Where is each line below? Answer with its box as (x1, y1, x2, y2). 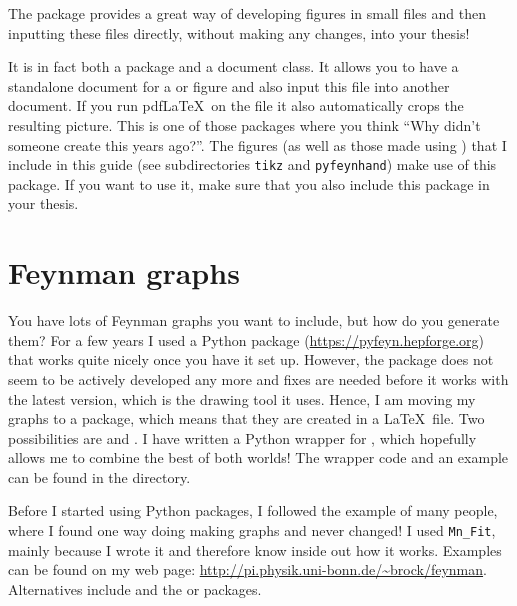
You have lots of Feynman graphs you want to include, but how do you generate (8, 310, 500, 331)
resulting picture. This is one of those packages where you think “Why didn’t (8, 114, 481, 135)
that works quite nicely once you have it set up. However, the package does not (8, 349, 494, 370)
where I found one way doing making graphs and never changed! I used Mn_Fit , (8, 520, 496, 541)
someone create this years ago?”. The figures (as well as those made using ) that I (8, 134, 507, 155)
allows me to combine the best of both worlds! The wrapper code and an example (8, 447, 509, 468)
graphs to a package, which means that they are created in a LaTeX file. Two (8, 408, 485, 429)
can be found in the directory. (8, 466, 191, 487)
